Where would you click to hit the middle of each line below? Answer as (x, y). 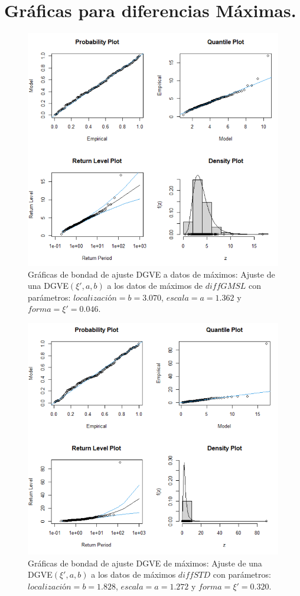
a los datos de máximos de (155, 286)
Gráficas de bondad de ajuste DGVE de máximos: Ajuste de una (145, 563)
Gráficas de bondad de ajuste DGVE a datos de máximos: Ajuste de (151, 274)
